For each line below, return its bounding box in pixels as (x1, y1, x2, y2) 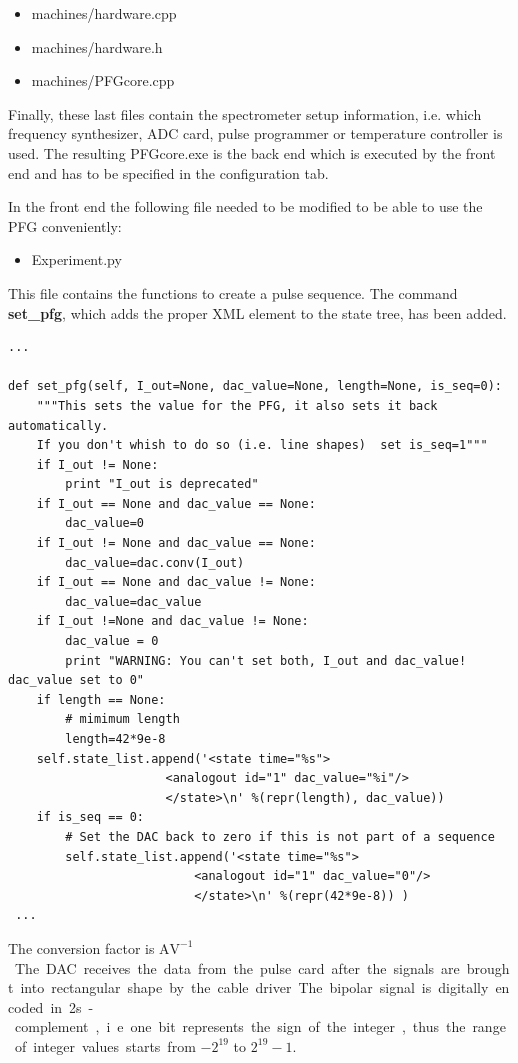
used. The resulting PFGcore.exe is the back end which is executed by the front (8, 142, 496, 163)
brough (466, 957, 510, 978)
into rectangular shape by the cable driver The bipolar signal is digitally (20, 977, 489, 998)
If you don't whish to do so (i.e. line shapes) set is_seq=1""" (36, 438, 488, 453)
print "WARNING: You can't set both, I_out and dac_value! (65, 653, 467, 668)
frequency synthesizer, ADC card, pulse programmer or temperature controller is (8, 123, 503, 144)
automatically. (8, 418, 109, 433)
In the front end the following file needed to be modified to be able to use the (8, 196, 483, 217)
